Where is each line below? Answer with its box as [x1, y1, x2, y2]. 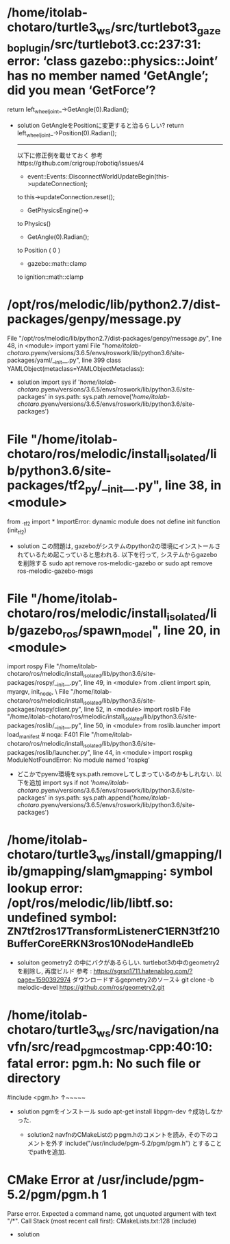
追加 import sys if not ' [29, 778, 92, 787]
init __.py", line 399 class [55, 356, 121, 365]
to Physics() [16, 219, 51, 227]
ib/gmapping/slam [7, 863, 114, 879]
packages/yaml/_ [7, 356, 56, 364]
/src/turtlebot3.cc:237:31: [50, 36, 202, 52]
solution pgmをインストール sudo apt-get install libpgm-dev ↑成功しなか [16, 1107, 223, 1116]
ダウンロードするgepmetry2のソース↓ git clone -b [72, 975, 214, 984]
